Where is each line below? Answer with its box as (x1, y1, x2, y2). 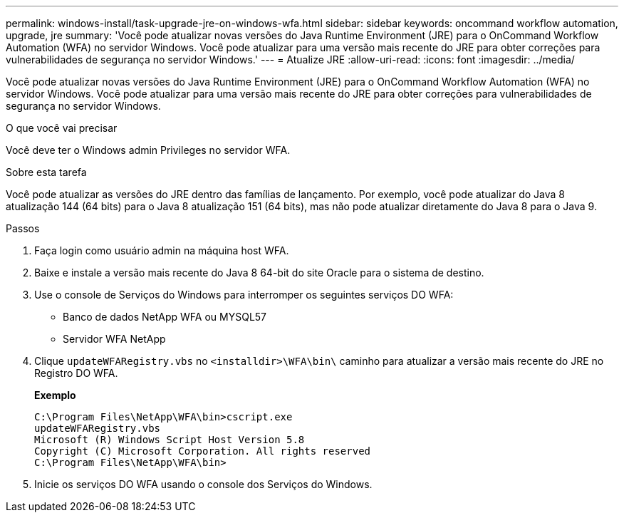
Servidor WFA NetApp (63, 333, 166, 345)
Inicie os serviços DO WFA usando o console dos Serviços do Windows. (34, 478, 373, 490)
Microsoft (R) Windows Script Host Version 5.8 (34, 434, 305, 445)
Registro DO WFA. (34, 367, 118, 379)
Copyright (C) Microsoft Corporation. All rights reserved (34, 445, 371, 457)
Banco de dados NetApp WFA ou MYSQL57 (63, 311, 267, 323)
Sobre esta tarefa (6, 166, 87, 178)
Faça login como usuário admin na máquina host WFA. (34, 244, 289, 257)
